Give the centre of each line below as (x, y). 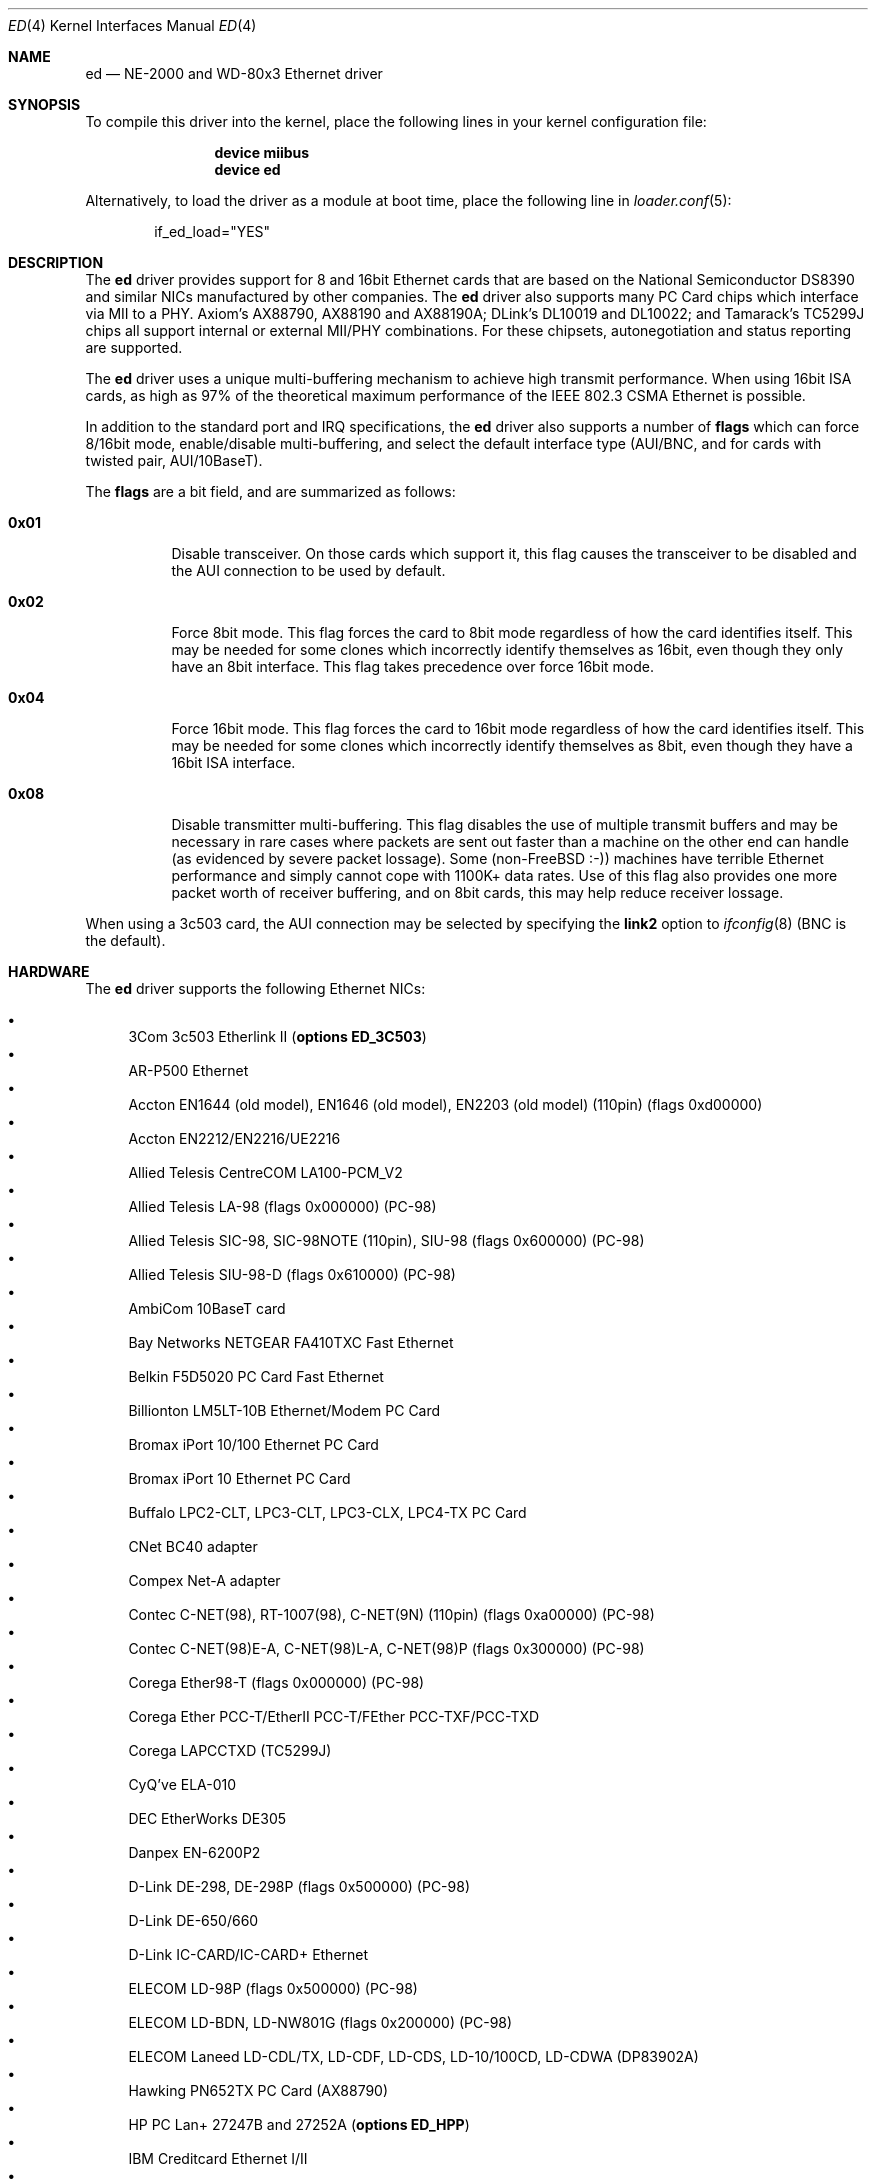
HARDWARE (49, 971)
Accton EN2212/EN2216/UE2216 (234, 1138)
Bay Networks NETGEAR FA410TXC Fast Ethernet (291, 1342)
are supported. (134, 347)
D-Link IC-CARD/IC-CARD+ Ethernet (248, 1954)
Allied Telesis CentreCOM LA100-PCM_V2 (265, 1172)
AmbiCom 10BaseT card (207, 1308)
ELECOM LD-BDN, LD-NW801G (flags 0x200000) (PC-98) (320, 2022)
